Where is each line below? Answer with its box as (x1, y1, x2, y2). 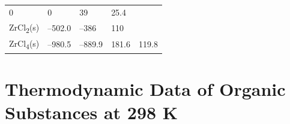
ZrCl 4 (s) (9, 37, 40, 51)
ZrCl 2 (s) (9, 20, 40, 35)
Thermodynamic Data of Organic (5, 76, 286, 101)
